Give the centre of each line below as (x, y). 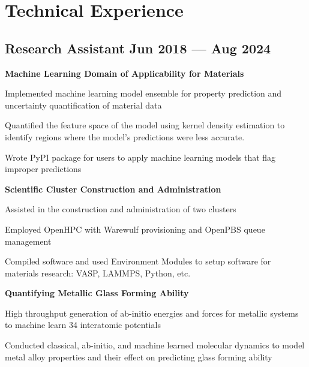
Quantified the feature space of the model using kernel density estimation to (145, 125)
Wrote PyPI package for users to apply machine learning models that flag (140, 157)
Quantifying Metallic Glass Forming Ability (97, 293)
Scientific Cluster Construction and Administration (113, 189)
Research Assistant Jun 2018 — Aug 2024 (138, 48)
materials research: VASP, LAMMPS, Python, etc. (98, 273)
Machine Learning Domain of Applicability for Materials (124, 73)
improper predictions (43, 169)
